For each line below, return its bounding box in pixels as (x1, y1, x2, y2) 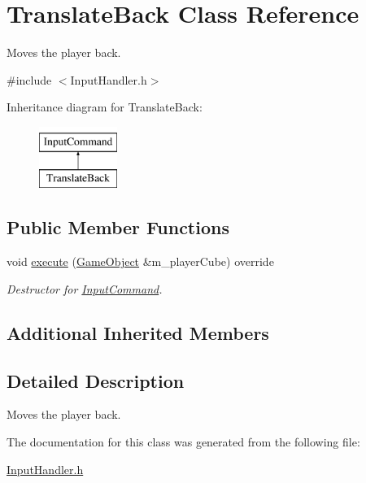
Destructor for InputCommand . (7, 280, 163, 297)
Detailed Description (7, 368, 185, 393)
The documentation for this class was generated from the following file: (7, 433, 360, 450)
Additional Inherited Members (7, 320, 269, 345)
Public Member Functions (7, 215, 229, 240)
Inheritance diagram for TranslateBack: (7, 98, 203, 115)
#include (7, 71, 52, 88)
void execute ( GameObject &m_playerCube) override (7, 253, 274, 270)
